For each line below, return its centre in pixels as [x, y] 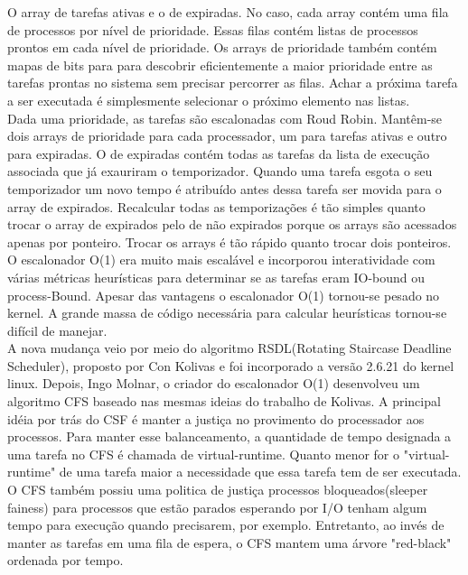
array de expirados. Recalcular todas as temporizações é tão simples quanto [216, 206]
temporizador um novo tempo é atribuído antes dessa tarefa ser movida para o [225, 188]
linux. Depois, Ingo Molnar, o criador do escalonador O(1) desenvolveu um [214, 383]
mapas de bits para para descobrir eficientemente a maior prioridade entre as [220, 65]
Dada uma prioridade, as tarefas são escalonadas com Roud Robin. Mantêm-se [225, 118]
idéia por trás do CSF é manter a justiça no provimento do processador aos [216, 418]
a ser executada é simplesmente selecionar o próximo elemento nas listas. [209, 100]
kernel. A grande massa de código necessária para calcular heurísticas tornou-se [227, 313]
